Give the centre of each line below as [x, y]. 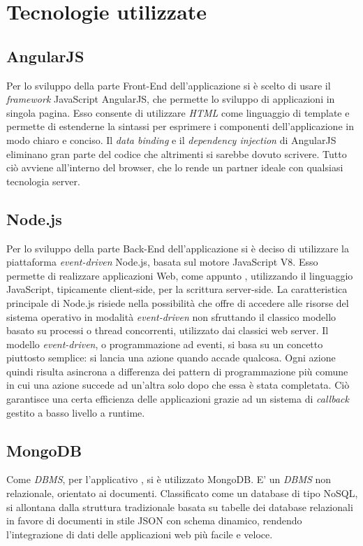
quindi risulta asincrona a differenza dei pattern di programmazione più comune [177, 371]
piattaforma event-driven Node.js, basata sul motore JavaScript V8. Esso [162, 262]
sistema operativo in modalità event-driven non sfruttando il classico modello [171, 316]
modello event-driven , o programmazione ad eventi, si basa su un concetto [165, 344]
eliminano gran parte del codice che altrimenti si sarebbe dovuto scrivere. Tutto [177, 153]
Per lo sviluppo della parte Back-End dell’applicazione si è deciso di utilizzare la [178, 248]
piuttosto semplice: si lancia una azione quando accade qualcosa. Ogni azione [171, 358]
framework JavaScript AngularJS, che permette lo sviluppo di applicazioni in [171, 99]
